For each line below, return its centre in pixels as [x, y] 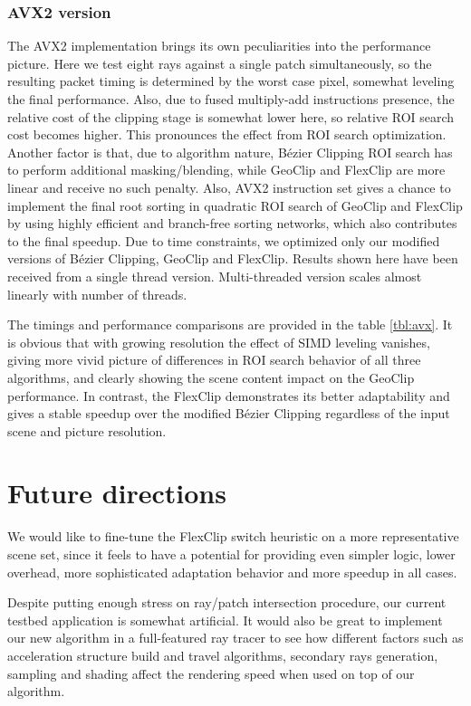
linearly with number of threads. [97, 294]
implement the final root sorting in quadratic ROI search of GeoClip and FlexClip [235, 205]
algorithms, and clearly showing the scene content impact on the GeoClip [211, 377]
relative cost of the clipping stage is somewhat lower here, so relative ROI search [231, 116]
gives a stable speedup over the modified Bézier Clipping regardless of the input [229, 413]
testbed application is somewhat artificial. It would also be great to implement [225, 620]
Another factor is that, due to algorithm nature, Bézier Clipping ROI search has [230, 152]
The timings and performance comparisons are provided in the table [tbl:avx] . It [230, 324]
